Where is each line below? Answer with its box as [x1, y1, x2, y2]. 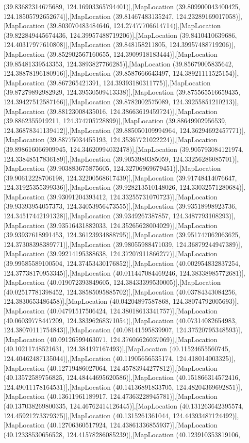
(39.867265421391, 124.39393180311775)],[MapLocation [47, 77, 211, 87]
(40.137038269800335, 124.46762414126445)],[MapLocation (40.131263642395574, [3, 400, 244, 410]
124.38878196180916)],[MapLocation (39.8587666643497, [3, 68, 171, 78]
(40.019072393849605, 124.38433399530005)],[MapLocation [47, 277, 221, 287]
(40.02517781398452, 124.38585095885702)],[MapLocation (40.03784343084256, [3, 286, 237, 296]
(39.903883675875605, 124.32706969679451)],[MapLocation [47, 163, 221, 173]
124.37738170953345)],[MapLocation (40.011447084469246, [3, 267, 178, 278]
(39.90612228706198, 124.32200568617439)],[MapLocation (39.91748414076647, [3, 172, 237, 182]
